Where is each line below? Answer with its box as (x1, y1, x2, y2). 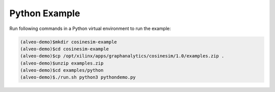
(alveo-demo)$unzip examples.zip (20, 60, 104, 66)
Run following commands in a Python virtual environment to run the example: (9, 25, 171, 32)
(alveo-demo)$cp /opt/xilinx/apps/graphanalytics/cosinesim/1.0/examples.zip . (20, 53, 225, 59)
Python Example (9, 8, 80, 19)
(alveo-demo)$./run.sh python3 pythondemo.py (20, 74, 136, 80)
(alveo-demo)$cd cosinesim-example (20, 46, 109, 52)
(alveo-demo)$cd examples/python (20, 68, 104, 73)
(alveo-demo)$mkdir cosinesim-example (20, 39, 117, 45)
